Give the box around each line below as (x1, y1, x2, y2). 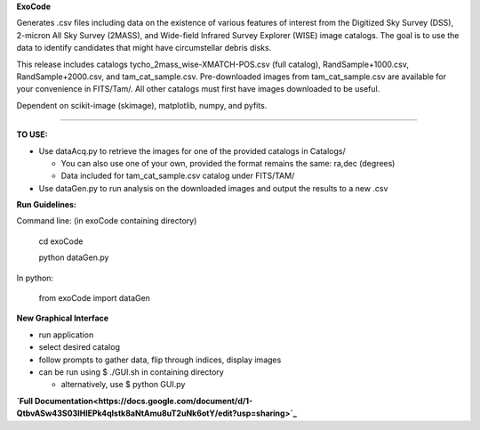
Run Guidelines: (16, 199, 77, 210)
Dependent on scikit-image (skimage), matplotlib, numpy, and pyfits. (16, 100, 268, 110)
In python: (16, 272, 53, 283)
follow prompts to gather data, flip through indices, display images (38, 354, 282, 365)
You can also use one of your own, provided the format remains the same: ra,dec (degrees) (60, 158, 396, 168)
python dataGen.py (38, 252, 109, 263)
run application (38, 329, 94, 340)
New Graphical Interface (16, 312, 109, 324)
